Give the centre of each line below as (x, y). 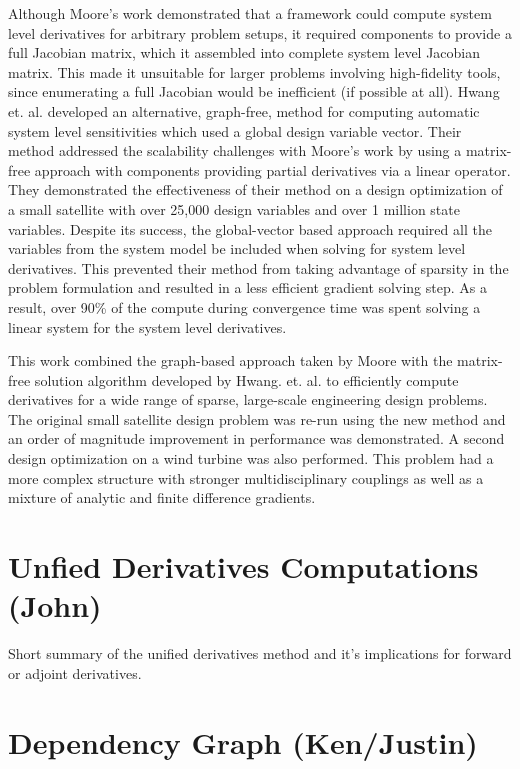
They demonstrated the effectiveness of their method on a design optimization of (255, 189)
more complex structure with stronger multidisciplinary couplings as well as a (246, 477)
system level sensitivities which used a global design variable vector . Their (235, 130)
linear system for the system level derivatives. (147, 326)
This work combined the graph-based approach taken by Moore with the (230, 360)
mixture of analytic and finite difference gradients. (162, 497)
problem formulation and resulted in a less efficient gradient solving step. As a (247, 287)
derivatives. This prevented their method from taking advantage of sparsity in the (258, 267)
